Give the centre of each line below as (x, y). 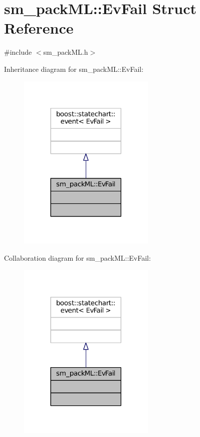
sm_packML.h (66, 52)
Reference (39, 28)
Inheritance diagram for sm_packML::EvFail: (74, 69)
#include (18, 52)
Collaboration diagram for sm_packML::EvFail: (77, 258)
